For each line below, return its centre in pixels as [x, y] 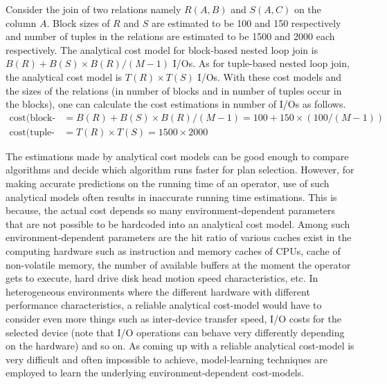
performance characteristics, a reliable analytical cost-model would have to [164, 305]
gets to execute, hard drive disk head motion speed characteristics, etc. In [162, 278]
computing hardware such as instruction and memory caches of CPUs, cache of [173, 250]
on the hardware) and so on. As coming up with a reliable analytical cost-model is [180, 346]
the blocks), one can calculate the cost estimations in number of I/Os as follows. [176, 104]
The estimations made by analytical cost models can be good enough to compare [177, 156]
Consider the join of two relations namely [93, 9]
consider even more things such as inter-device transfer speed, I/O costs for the [173, 318]
